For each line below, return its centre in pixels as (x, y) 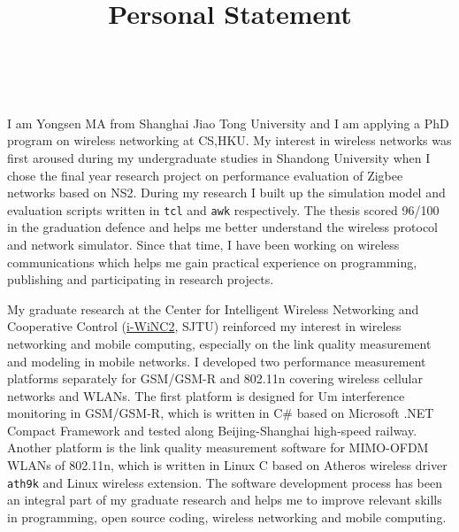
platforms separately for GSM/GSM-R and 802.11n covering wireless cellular (215, 378)
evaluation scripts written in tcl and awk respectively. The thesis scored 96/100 (223, 209)
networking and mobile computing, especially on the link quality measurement (219, 343)
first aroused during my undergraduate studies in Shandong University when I (219, 157)
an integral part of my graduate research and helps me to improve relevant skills (225, 500)
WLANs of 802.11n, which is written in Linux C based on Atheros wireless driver (227, 465)
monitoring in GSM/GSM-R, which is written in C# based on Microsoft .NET (221, 413)
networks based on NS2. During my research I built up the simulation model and (226, 193)
